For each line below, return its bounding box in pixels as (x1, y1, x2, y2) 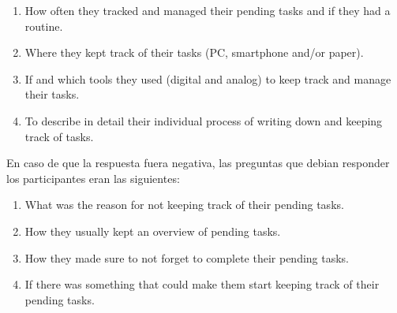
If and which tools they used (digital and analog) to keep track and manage (24, 70, 391, 87)
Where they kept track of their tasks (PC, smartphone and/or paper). (24, 44, 364, 61)
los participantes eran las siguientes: (6, 170, 180, 186)
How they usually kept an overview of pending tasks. (24, 222, 281, 239)
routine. (24, 17, 63, 34)
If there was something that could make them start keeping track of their (24, 276, 380, 293)
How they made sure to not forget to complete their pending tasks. (24, 249, 350, 266)
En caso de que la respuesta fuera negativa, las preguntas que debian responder (6, 155, 390, 171)
